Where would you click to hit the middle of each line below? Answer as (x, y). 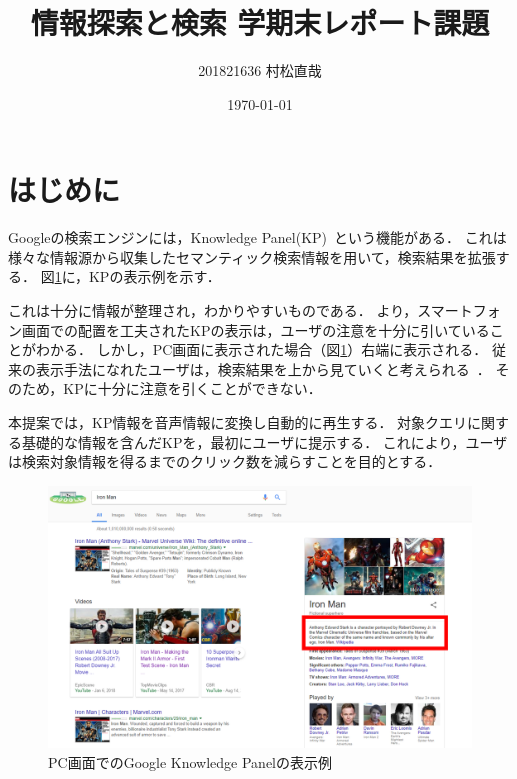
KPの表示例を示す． (154, 276)
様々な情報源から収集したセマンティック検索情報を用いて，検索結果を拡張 (252, 256)
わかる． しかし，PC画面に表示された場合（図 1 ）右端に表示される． (261, 349)
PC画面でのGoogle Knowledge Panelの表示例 (190, 761)
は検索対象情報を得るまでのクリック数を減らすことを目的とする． (225, 461)
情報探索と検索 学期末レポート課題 (260, 22)
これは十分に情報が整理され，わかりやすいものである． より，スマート (240, 310)
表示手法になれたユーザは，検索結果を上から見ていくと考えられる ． (263, 368)
